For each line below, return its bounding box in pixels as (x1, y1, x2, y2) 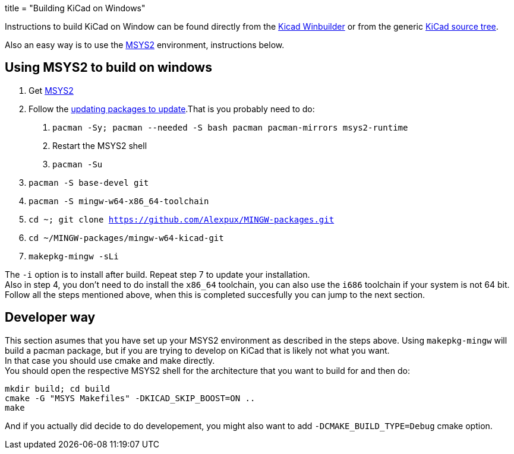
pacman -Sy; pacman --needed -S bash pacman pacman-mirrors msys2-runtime (52, 122, 408, 132)
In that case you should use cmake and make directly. (5, 355, 215, 366)
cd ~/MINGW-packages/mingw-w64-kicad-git (29, 233, 224, 243)
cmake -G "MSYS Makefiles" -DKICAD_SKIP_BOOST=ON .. (5, 393, 256, 403)
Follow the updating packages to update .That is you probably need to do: (29, 103, 315, 114)
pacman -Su (52, 159, 103, 169)
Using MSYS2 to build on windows (5, 60, 212, 75)
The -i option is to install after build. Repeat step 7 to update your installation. (5, 269, 310, 280)
